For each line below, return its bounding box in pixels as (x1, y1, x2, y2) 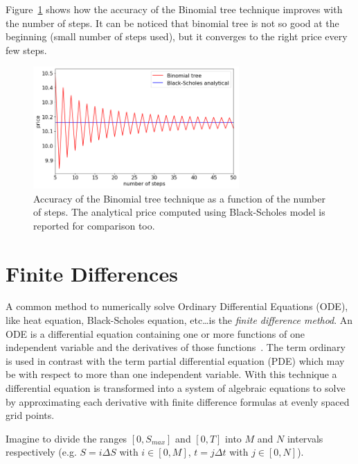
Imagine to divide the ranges (6, 431, 127, 445)
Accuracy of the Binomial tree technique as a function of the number (33, 191, 325, 205)
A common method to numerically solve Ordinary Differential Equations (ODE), (6, 299, 348, 313)
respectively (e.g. (6, 445, 77, 459)
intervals (287, 431, 323, 445)
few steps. (6, 42, 47, 57)
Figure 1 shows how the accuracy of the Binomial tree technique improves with (6, 2, 343, 16)
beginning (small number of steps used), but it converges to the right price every (6, 29, 348, 44)
